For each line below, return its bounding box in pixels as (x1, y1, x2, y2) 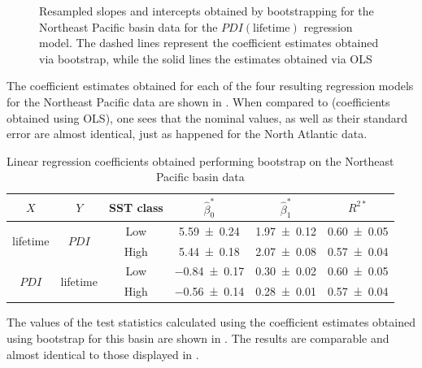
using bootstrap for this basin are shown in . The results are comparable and (7, 329, 389, 346)
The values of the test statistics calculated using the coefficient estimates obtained (7, 314, 415, 331)
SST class (109, 198, 163, 215)
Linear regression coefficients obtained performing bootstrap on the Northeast (7, 152, 394, 169)
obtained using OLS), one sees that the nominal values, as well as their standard (7, 109, 408, 126)
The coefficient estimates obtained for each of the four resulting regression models (7, 77, 414, 94)
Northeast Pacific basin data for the (39, 18, 218, 35)
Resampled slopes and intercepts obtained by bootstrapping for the (39, 2, 374, 19)
